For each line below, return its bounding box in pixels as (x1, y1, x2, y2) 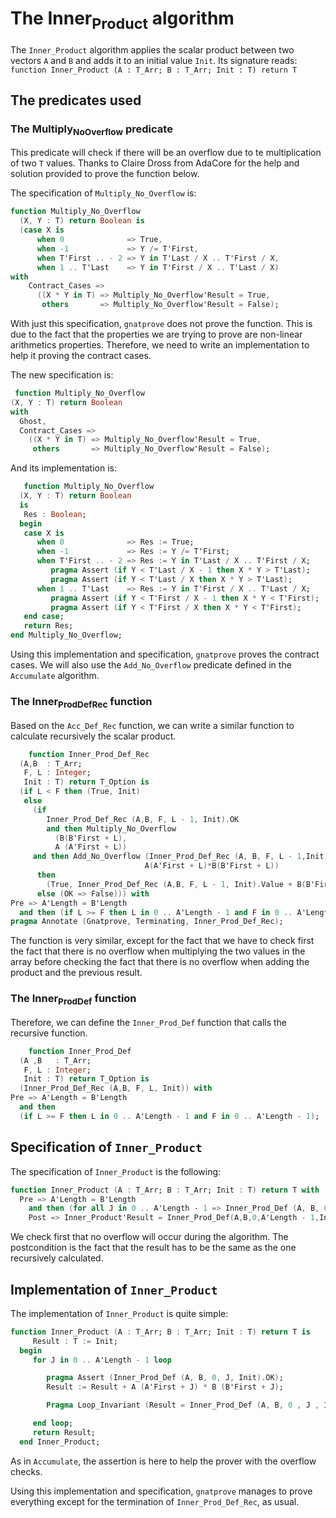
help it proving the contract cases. (10, 350, 152, 362)
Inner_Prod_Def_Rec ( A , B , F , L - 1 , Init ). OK (46, 814, 240, 824)
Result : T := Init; (32, 1336, 118, 1346)
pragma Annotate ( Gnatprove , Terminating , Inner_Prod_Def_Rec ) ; (10, 917, 284, 927)
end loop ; (32, 1418, 74, 1429)
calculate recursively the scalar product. (10, 730, 177, 742)
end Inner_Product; (19, 1437, 101, 1447)
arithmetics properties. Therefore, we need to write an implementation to (10, 339, 310, 351)
